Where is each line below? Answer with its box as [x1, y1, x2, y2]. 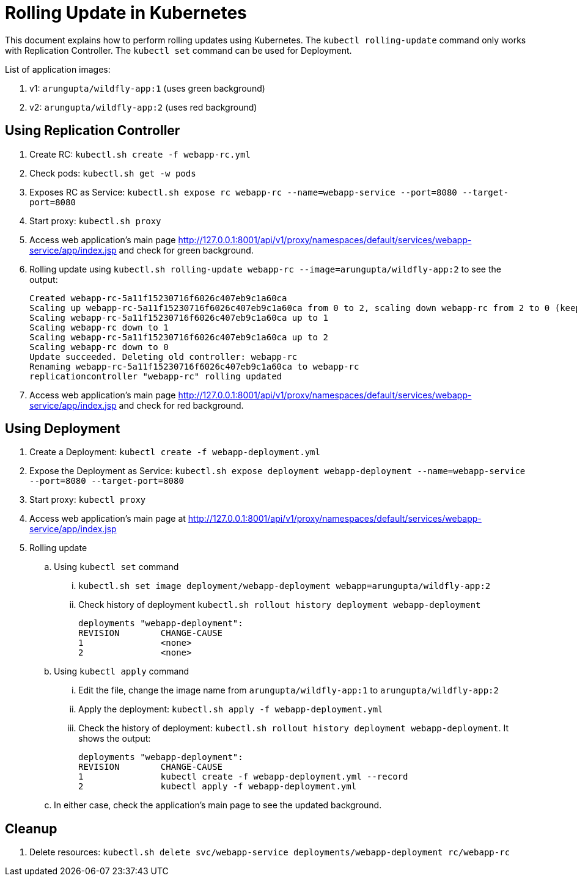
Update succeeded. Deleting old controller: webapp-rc [29, 351, 298, 362]
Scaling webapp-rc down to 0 [29, 342, 169, 352]
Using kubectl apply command [54, 666, 189, 677]
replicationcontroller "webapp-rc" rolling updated [29, 371, 282, 381]
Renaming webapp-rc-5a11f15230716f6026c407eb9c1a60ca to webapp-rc [29, 361, 359, 371]
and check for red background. [119, 400, 244, 411]
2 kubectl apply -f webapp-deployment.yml [78, 781, 357, 792]
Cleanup [5, 821, 57, 836]
